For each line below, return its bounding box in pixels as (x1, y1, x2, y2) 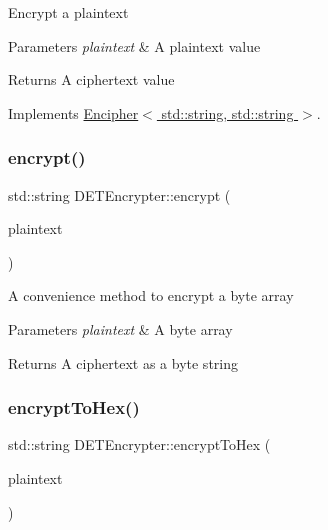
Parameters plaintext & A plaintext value (8, 35, 261, 56)
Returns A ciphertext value (8, 69, 175, 90)
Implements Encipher (8, 102, 139, 123)
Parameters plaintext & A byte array (8, 318, 233, 339)
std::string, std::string (161, 102, 294, 123)
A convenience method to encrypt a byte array (8, 285, 294, 306)
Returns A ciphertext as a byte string (8, 352, 238, 373)
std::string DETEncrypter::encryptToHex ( (8, 434, 271, 455)
